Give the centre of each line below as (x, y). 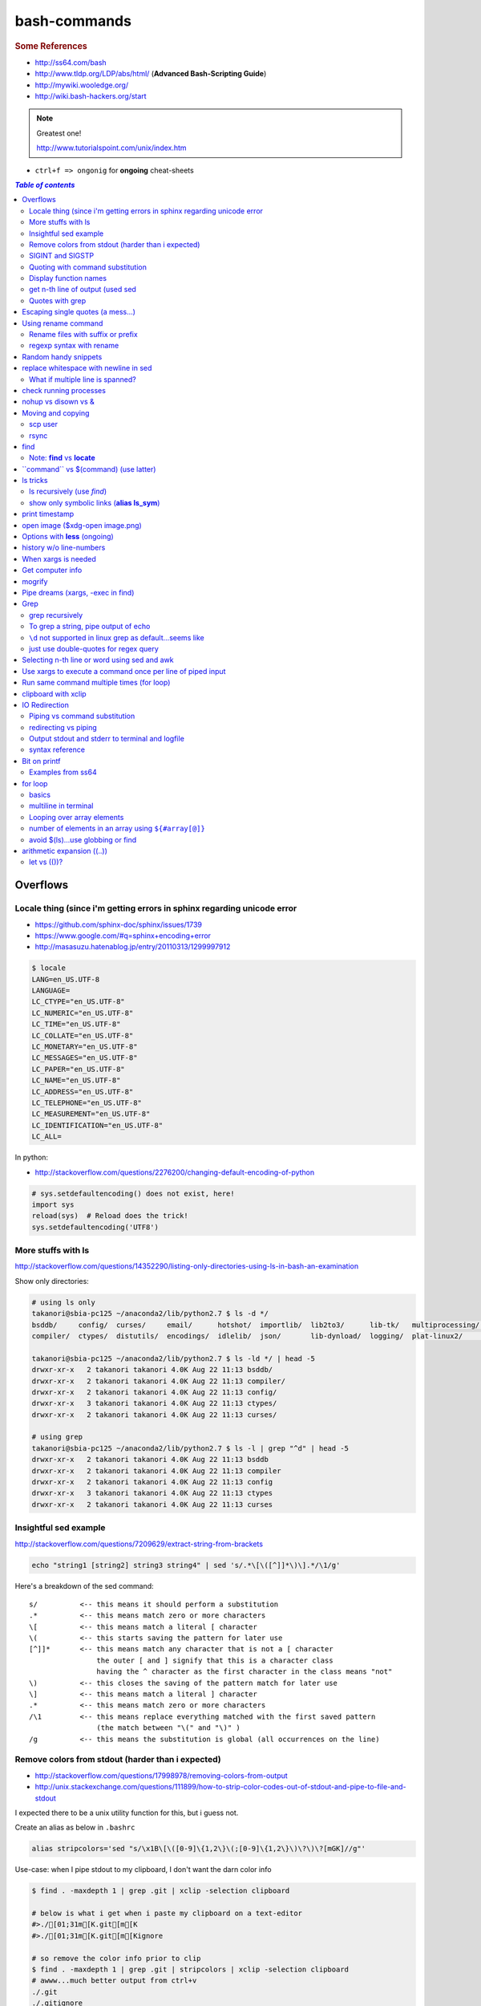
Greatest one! (59, 133)
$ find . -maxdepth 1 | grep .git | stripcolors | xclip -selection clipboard (190, 1969)
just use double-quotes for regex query (94, 648)
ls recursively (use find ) (68, 491)
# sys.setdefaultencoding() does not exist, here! (133, 1193)
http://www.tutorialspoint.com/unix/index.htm (112, 148)
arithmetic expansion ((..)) (65, 851)
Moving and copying (56, 412)
